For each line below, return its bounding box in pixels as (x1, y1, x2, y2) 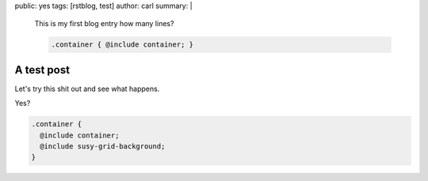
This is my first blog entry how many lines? (34, 19, 174, 28)
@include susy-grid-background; (40, 142, 166, 151)
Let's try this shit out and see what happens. (14, 84, 160, 93)
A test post (14, 63, 71, 77)
